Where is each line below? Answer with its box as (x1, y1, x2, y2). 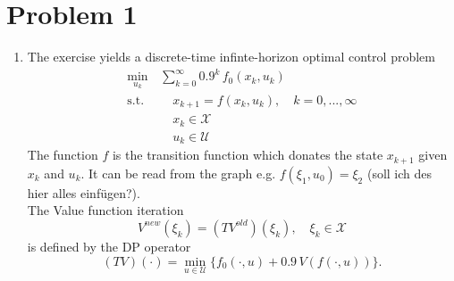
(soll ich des (366, 163, 433, 182)
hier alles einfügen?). (27, 183, 140, 202)
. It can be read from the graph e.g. (80, 163, 276, 182)
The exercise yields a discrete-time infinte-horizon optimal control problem (27, 47, 435, 66)
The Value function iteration (27, 201, 184, 219)
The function (27, 145, 98, 164)
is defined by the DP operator (27, 236, 191, 255)
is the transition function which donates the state (112, 145, 383, 164)
